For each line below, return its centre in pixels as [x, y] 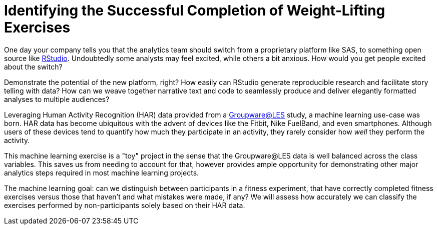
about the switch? [33, 66]
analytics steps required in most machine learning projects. [102, 172]
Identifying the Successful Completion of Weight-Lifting [195, 10]
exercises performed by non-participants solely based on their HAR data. [125, 205]
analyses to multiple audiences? [57, 99]
